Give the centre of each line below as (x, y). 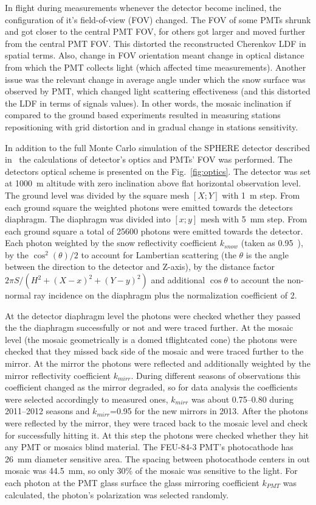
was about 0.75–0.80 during (242, 399)
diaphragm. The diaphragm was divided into (88, 219)
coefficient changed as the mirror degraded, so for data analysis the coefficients (151, 387)
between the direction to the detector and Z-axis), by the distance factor (140, 267)
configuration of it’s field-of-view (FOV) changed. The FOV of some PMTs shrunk (158, 19)
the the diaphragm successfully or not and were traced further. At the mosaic (149, 327)
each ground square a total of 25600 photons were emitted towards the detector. (154, 231)
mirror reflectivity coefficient (58, 375)
